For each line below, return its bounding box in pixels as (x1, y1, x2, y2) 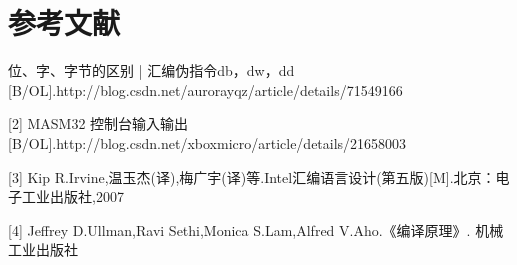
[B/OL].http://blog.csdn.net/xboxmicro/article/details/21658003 (8, 132, 407, 153)
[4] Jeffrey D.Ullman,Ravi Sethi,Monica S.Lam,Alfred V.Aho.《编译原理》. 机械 (8, 219, 504, 240)
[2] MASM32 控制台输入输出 (8, 113, 189, 134)
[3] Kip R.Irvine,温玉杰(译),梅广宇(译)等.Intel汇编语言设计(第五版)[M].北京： (8, 166, 496, 187)
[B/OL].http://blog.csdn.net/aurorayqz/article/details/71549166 (8, 79, 403, 100)
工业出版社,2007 (21, 186, 124, 207)
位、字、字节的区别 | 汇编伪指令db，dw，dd (8, 60, 295, 81)
